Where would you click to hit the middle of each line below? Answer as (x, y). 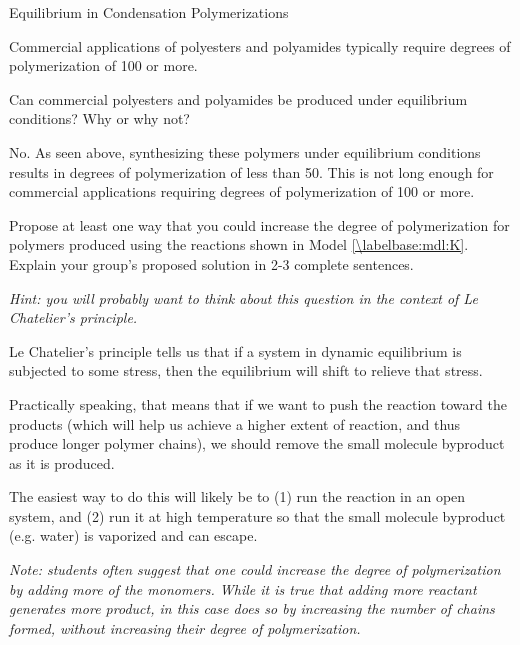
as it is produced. (62, 462)
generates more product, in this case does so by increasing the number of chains (252, 608)
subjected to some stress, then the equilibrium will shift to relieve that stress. (246, 370)
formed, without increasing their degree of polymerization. (185, 627)
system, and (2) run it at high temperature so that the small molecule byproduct (257, 515)
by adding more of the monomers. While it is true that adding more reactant (243, 588)
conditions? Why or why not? (99, 118)
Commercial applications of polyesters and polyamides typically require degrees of (260, 45)
